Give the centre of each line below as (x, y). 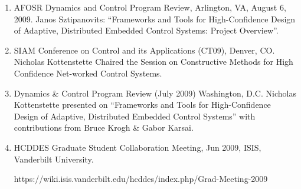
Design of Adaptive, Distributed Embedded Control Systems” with (135, 116)
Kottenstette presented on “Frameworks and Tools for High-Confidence (142, 105)
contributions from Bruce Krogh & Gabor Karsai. (104, 127)
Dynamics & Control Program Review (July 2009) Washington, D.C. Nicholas (155, 93)
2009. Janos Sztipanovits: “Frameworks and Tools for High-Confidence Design (155, 19)
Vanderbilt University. (54, 159)
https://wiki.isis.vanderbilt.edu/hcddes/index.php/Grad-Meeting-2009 (141, 179)
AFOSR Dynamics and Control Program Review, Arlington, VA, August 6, (150, 7)
